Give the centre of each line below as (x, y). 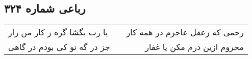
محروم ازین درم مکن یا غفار (194, 47)
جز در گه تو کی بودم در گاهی (59, 47)
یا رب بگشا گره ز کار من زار (58, 32)
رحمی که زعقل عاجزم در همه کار (185, 32)
